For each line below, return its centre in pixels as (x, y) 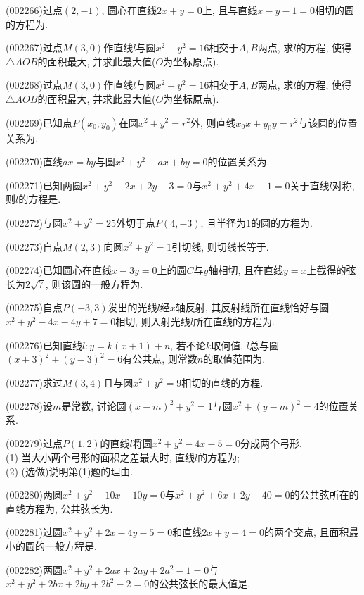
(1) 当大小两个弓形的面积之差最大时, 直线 (100, 457)
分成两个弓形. (272, 443)
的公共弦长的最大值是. (200, 583)
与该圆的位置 (328, 122)
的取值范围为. (234, 359)
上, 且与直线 (230, 10)
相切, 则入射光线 (153, 321)
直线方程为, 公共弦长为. (59, 508)
